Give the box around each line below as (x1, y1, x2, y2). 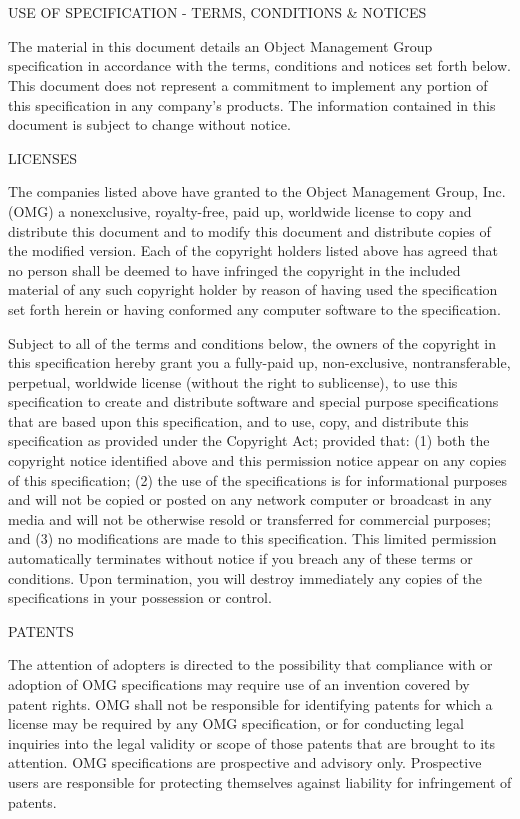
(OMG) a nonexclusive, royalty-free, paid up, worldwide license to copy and (8, 200, 472, 221)
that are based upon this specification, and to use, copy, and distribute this (8, 410, 469, 431)
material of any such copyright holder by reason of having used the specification (8, 279, 498, 300)
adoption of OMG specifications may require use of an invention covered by (8, 674, 470, 694)
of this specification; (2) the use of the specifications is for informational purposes (8, 469, 507, 490)
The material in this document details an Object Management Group (8, 35, 433, 56)
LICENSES (8, 147, 78, 168)
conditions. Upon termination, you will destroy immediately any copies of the (8, 567, 482, 588)
